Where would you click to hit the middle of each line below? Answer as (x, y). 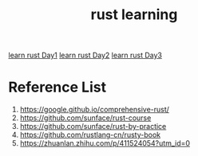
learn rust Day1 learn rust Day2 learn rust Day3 (85, 55)
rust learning (134, 15)
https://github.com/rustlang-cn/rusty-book (90, 135)
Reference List (57, 87)
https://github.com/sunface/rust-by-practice (93, 127)
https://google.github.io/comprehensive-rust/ (95, 110)
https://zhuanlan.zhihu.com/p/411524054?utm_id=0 (105, 143)
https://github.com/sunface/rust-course (85, 118)
